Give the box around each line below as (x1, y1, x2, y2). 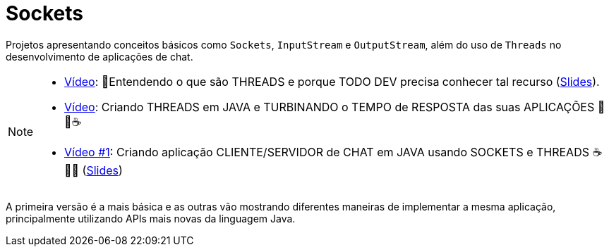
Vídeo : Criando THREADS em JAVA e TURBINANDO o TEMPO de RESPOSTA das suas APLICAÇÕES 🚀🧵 (64, 99, 605, 114)
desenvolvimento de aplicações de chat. (6, 50, 193, 63)
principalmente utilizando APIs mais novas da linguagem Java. (6, 212, 296, 225)
